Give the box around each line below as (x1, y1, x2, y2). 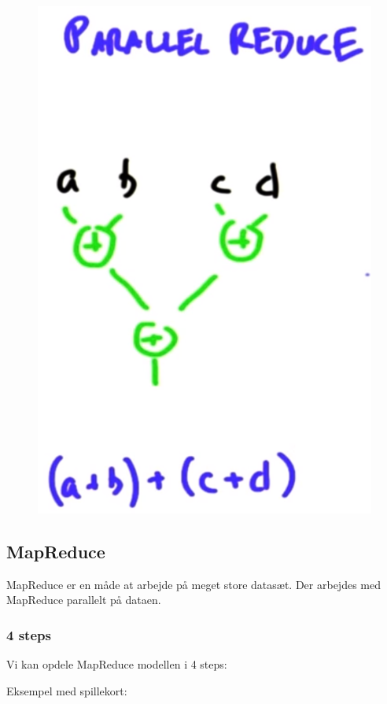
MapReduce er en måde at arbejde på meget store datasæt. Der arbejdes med (6, 576, 381, 592)
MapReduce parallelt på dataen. (6, 591, 161, 608)
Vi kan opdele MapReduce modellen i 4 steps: (6, 656, 227, 673)
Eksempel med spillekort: (6, 682, 127, 698)
